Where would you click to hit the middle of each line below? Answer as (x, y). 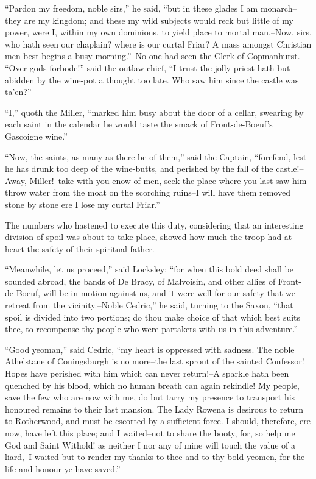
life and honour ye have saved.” (63, 468)
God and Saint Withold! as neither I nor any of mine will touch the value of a (150, 445)
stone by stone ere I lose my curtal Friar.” (83, 204)
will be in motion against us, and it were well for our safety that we (169, 293)
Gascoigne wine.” (36, 136)
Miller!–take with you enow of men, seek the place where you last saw (160, 180)
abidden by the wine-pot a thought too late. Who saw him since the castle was (152, 80)
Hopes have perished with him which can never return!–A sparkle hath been (147, 373)
